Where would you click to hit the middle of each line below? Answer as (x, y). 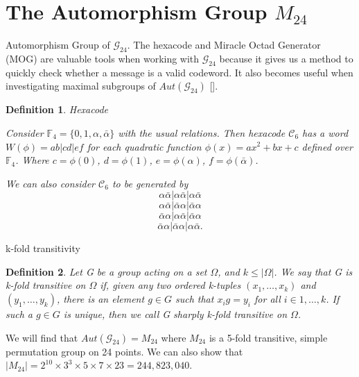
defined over (327, 146)
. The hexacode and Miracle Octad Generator (224, 45)
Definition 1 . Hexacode (57, 109)
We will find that (42, 337)
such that (194, 299)
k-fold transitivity (43, 248)
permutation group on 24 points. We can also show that (124, 351)
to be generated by (150, 183)
